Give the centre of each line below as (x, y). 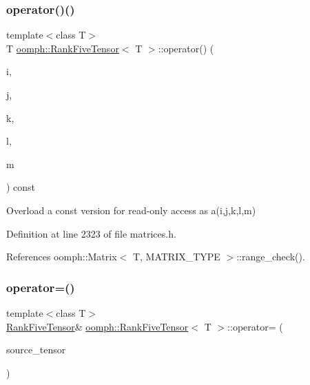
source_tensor (36, 350)
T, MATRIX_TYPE (176, 257)
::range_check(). (271, 257)
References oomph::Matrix (62, 257)
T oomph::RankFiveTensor (63, 48)
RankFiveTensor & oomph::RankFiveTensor (97, 326)
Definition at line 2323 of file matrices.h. (91, 233)
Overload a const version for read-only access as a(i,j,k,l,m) (131, 210)
